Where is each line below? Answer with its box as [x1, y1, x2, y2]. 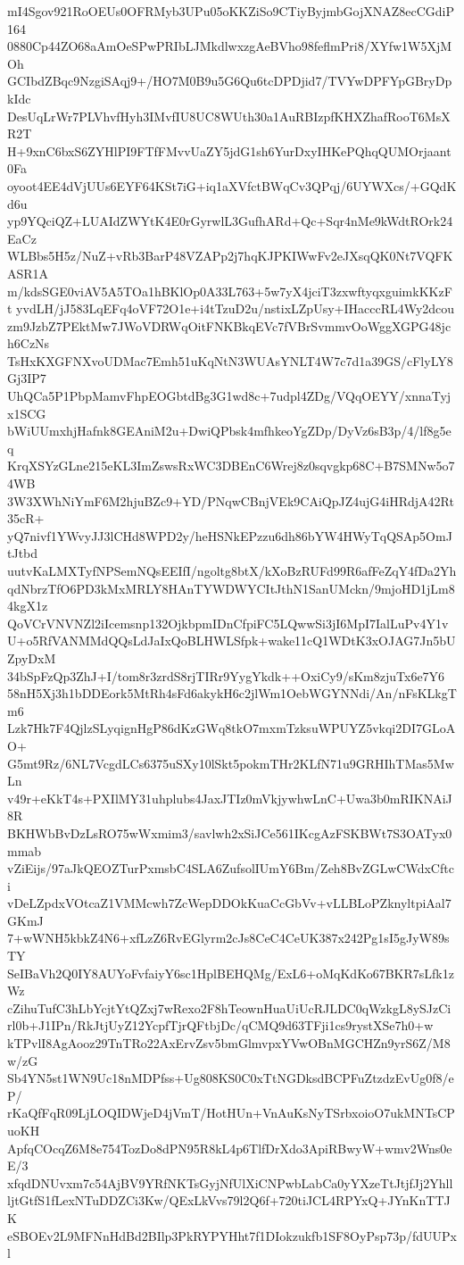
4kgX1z [7, 596, 48, 615]
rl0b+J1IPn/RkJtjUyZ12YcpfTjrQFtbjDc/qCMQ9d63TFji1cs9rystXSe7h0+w [7, 1016, 434, 1035]
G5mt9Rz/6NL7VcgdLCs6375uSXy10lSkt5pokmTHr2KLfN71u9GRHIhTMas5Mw [7, 753, 454, 772]
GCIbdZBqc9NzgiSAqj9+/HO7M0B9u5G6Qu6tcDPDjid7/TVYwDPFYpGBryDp [7, 71, 452, 90]
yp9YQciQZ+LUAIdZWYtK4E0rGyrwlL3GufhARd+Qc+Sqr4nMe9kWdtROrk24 [7, 212, 453, 230]
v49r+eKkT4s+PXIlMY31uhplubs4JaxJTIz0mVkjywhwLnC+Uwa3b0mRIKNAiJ [7, 788, 452, 807]
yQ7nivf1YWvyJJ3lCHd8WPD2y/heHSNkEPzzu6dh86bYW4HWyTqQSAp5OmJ [7, 526, 452, 545]
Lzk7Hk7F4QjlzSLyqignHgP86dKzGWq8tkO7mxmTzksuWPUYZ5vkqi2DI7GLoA [7, 719, 456, 737]
